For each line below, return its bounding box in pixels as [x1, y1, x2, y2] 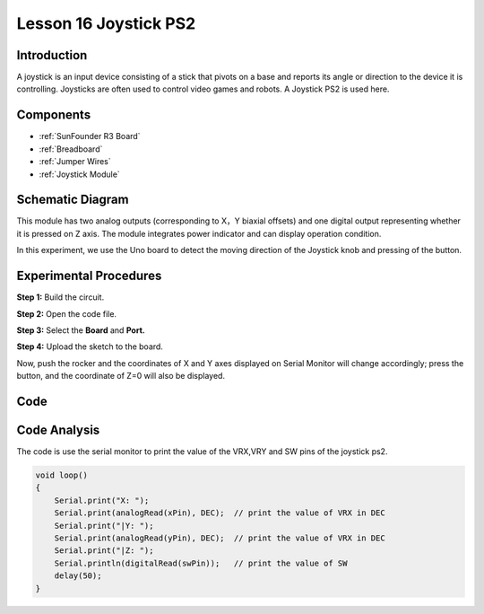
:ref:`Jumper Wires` [39, 156, 111, 167]
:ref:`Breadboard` [39, 144, 103, 154]
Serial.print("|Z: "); [54, 546, 154, 556]
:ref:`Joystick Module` [39, 169, 120, 180]
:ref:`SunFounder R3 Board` [39, 131, 141, 142]
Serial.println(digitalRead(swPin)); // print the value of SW [54, 557, 348, 568]
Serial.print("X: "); [54, 495, 150, 505]
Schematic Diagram [16, 192, 129, 207]
